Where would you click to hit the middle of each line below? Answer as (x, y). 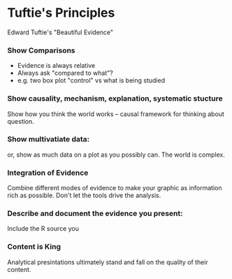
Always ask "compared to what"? (65, 73)
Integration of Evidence (48, 173)
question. (21, 121)
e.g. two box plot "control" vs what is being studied (91, 80)
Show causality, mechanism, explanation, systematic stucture (115, 99)
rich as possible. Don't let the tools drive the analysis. (84, 195)
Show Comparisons (41, 50)
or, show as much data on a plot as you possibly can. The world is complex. (116, 155)
